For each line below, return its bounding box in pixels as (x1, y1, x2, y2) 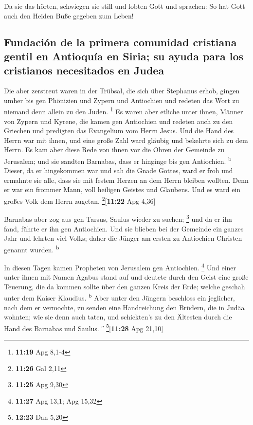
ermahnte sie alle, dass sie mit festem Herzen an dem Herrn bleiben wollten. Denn (4, 175, 249, 185)
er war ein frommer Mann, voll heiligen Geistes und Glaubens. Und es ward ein (4, 184, 241, 195)
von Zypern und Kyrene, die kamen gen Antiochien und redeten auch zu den (4, 116, 233, 126)
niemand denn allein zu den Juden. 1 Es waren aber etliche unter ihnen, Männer (4, 105, 243, 117)
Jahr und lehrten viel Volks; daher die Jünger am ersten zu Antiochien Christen (4, 233, 242, 243)
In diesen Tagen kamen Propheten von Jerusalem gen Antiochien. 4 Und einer (4, 261, 236, 272)
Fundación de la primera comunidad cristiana (4, 34, 237, 49)
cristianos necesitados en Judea (4, 63, 164, 78)
